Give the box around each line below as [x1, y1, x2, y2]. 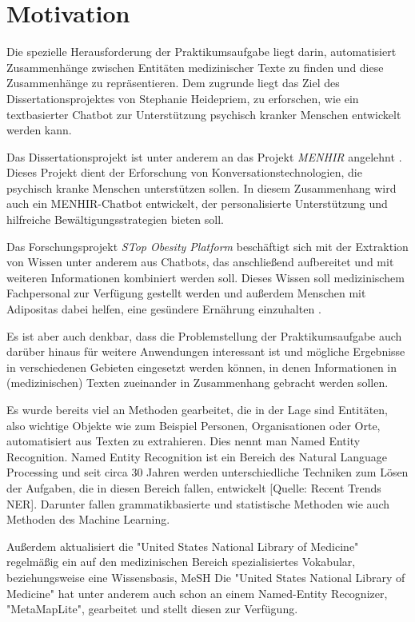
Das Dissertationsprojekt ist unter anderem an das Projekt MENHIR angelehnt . [6, 148, 402, 165]
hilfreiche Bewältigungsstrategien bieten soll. [6, 211, 224, 228]
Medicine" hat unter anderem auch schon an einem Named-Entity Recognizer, [6, 584, 388, 601]
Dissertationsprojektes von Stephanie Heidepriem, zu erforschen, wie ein [6, 90, 359, 106]
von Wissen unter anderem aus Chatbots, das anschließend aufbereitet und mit [6, 253, 394, 270]
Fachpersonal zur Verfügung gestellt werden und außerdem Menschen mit [6, 285, 366, 301]
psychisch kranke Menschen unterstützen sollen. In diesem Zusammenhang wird [6, 179, 397, 196]
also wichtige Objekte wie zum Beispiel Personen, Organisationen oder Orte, [6, 417, 381, 433]
